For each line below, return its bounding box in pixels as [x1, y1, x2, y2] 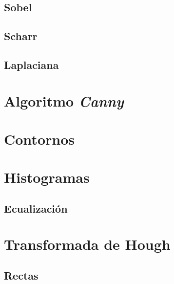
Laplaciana [4, 57, 59, 72]
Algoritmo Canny [4, 90, 124, 111]
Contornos [4, 129, 75, 149]
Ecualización [4, 200, 68, 216]
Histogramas [4, 167, 90, 187]
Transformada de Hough [4, 234, 171, 254]
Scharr [4, 28, 38, 44]
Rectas [4, 268, 39, 283]
